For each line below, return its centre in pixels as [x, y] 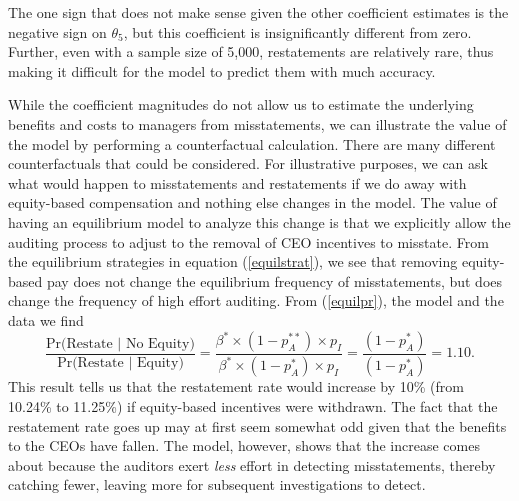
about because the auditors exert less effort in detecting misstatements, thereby [252, 464]
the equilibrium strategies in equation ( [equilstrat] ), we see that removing [233, 261]
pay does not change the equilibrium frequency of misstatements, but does [274, 280]
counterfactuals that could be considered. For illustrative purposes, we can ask [248, 163]
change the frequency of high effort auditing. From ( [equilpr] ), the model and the [256, 300]
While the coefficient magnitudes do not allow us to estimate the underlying [241, 104]
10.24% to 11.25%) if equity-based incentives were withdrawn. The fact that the [253, 405]
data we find [46, 319]
